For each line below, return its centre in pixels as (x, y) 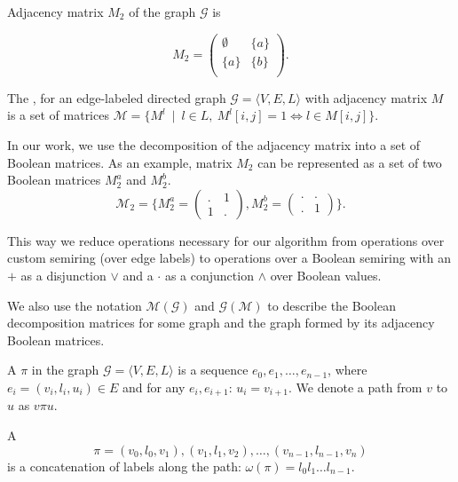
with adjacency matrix (366, 97)
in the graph (65, 370)
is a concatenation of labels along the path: (124, 466)
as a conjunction (209, 275)
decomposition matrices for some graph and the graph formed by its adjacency (221, 323)
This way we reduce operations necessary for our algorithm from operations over (226, 240)
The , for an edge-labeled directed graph (117, 97)
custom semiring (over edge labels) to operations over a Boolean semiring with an (229, 258)
